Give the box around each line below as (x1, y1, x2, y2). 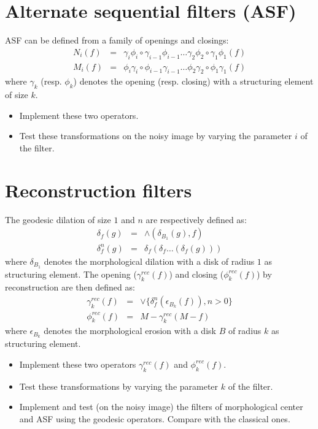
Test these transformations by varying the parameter (19, 379, 219, 392)
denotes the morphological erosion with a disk (44, 324, 216, 337)
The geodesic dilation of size (5, 213, 111, 226)
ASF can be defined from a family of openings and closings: (5, 34, 229, 47)
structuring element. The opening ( (5, 267, 137, 280)
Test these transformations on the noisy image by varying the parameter (19, 129, 292, 142)
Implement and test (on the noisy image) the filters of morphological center (19, 400, 303, 413)
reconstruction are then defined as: (5, 281, 135, 294)
